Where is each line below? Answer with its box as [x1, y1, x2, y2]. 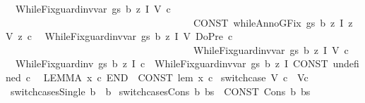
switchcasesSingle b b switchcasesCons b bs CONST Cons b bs [10, 83, 311, 98]
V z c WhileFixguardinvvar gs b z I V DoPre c [6, 29, 233, 43]
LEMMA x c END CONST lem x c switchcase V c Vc [43, 69, 309, 84]
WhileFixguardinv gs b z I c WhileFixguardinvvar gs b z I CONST [15, 56, 328, 71]
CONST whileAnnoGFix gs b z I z [193, 15, 353, 29]
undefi [333, 56, 359, 71]
